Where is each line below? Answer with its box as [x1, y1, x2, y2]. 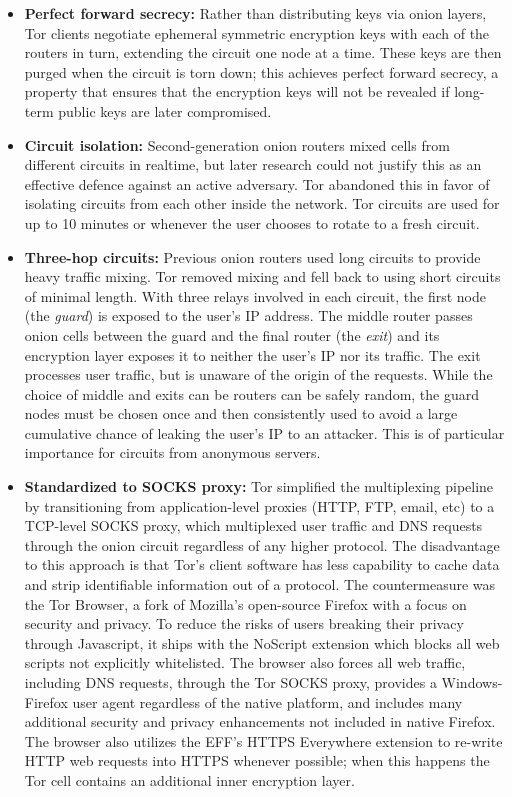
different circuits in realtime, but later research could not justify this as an [24, 154, 482, 175]
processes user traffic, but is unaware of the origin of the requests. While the [24, 364, 493, 385]
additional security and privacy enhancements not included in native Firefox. [24, 711, 496, 732]
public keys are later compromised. [58, 100, 272, 121]
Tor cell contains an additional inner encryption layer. [24, 769, 355, 790]
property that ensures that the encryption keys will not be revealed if [24, 81, 450, 102]
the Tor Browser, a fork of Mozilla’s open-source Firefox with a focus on [24, 593, 467, 614]
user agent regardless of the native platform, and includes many [72, 691, 463, 712]
